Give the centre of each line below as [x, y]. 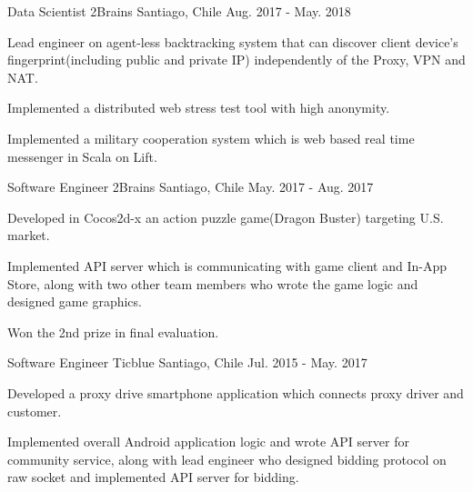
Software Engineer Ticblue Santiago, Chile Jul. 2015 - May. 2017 [187, 362]
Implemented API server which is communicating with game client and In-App [227, 265]
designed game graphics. [75, 301]
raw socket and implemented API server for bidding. [153, 477]
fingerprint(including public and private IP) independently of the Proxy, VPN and [236, 60]
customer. [35, 411]
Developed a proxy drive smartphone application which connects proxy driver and [236, 392]
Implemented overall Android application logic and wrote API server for [208, 442]
